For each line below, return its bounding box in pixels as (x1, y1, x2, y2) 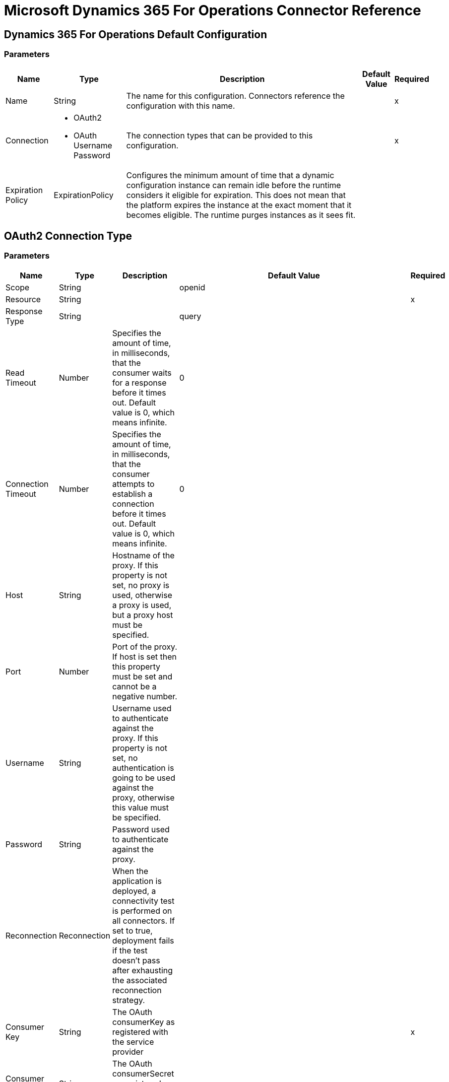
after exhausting (112, 965, 173, 975)
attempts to (112, 478, 155, 489)
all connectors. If (112, 915, 175, 926)
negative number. (112, 691, 178, 701)
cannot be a (112, 681, 157, 691)
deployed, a (112, 885, 156, 896)
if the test (112, 945, 148, 955)
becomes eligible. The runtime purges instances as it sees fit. (126, 209, 356, 220)
